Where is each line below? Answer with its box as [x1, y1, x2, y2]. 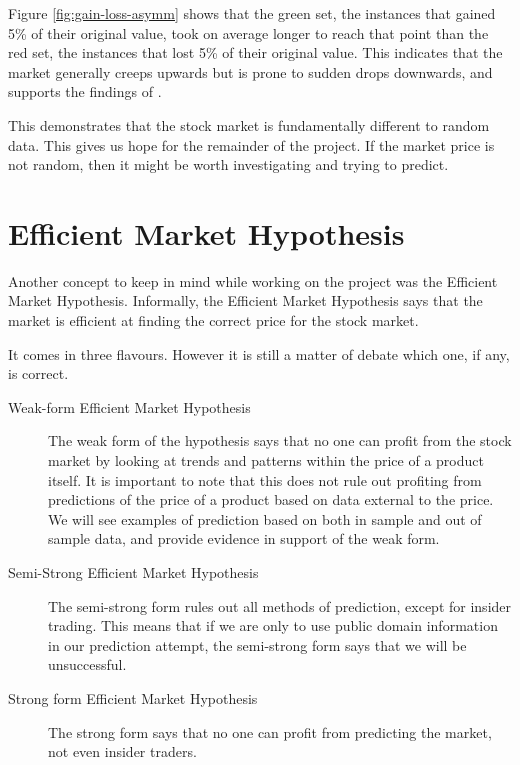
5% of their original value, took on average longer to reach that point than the [8, 22, 489, 43]
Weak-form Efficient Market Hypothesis [8, 396, 251, 417]
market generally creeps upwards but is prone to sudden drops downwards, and [8, 61, 493, 82]
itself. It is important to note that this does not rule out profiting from [48, 469, 482, 490]
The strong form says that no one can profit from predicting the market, [48, 721, 492, 742]
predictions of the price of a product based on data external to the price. [48, 489, 494, 510]
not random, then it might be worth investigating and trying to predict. [8, 154, 449, 175]
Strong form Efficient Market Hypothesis [8, 687, 258, 708]
